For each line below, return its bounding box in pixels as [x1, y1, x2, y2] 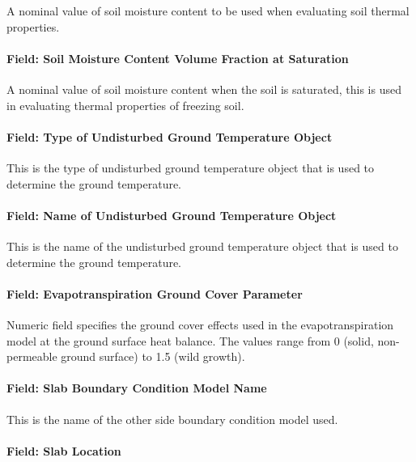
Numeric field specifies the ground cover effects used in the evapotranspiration [6, 316, 394, 333]
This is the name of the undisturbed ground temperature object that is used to [6, 237, 398, 254]
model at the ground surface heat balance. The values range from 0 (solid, [6, 332, 374, 349]
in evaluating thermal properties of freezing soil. [6, 96, 244, 113]
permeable [6, 348, 57, 365]
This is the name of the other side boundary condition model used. [6, 410, 338, 427]
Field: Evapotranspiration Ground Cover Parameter [6, 285, 303, 302]
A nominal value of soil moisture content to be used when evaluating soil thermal [6, 2, 410, 19]
